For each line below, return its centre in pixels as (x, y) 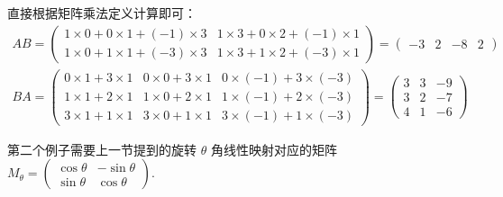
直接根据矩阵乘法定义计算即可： (102, 13)
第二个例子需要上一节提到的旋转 (102, 149)
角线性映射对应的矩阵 (274, 149)
